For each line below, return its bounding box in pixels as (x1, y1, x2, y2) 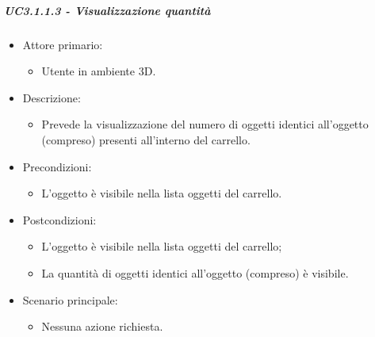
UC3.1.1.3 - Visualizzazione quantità (4, 2, 211, 18)
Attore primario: (22, 36, 103, 52)
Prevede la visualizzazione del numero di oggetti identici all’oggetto (41, 116, 369, 132)
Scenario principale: (22, 291, 118, 308)
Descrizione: (22, 89, 81, 105)
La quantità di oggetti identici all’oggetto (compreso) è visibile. (41, 264, 349, 281)
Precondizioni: (22, 158, 92, 174)
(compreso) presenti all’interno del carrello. (41, 131, 251, 147)
